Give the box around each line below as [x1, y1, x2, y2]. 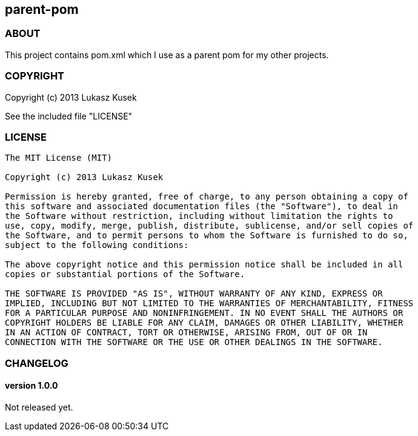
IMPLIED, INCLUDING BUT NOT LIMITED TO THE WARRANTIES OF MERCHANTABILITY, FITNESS [5, 298, 414, 309]
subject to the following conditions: [5, 240, 189, 250]
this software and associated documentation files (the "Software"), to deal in [5, 201, 399, 212]
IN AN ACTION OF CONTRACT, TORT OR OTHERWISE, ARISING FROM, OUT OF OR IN [5, 327, 368, 338]
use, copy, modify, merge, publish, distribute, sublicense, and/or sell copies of [5, 221, 414, 231]
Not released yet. [5, 401, 73, 412]
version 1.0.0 [5, 380, 58, 391]
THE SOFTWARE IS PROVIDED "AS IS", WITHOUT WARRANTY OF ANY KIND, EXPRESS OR [5, 289, 383, 299]
